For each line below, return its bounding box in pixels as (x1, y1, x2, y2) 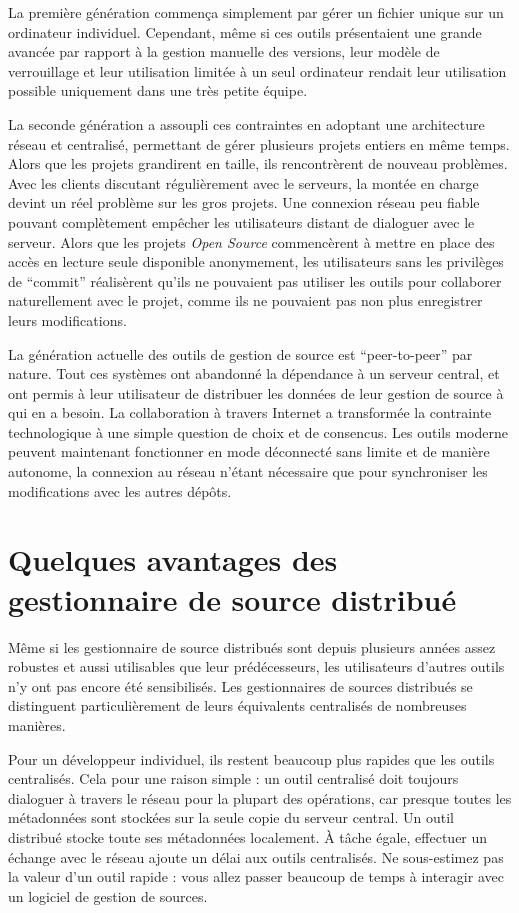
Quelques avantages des (8, 539, 338, 580)
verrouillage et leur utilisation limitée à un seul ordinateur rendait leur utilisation (8, 60, 507, 81)
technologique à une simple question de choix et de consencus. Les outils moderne (8, 421, 508, 442)
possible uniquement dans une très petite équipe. (8, 80, 308, 101)
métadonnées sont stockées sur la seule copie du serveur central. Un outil (8, 807, 454, 828)
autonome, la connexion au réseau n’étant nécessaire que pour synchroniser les (8, 461, 488, 482)
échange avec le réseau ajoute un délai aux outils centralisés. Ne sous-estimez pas (8, 846, 504, 867)
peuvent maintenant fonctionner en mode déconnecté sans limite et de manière (8, 441, 490, 462)
